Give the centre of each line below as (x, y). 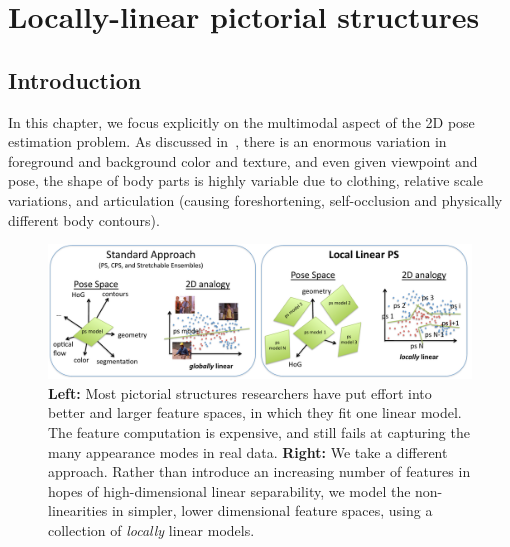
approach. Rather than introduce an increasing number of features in (259, 471)
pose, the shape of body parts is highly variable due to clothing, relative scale (245, 180)
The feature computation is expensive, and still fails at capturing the (259, 431)
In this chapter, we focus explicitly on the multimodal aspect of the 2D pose (241, 121)
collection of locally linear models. (151, 529)
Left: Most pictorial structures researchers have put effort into (240, 392)
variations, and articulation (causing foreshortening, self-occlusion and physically (255, 199)
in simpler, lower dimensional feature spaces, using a (272, 510)
